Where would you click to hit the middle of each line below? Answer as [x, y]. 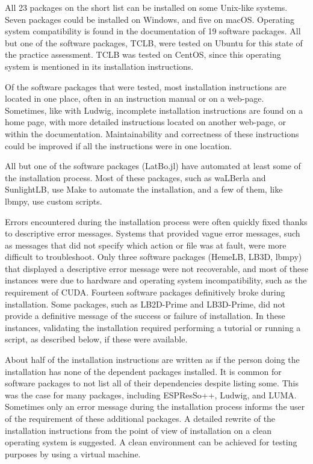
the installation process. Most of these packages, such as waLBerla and [135, 177]
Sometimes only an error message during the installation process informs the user [155, 407]
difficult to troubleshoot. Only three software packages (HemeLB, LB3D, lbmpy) [153, 257]
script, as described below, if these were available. [96, 339]
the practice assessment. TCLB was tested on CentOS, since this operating [143, 54]
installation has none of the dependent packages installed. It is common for [143, 371]
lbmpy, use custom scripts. [54, 201]
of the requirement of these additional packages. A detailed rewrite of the [140, 418]
